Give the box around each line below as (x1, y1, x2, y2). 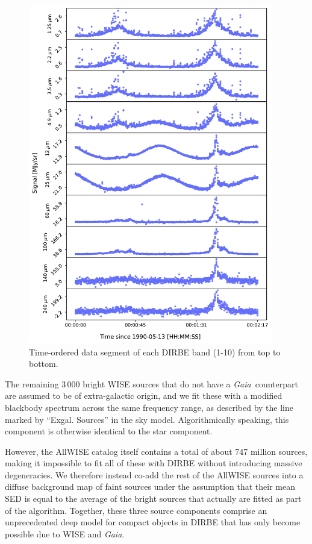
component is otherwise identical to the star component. (5, 425, 213, 437)
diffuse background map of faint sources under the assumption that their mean (5, 480, 296, 493)
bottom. (29, 357, 58, 370)
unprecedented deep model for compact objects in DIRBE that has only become (5, 516, 301, 528)
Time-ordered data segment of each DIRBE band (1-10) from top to (29, 345, 281, 358)
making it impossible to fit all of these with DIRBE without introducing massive (5, 457, 302, 469)
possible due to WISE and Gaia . (5, 527, 125, 540)
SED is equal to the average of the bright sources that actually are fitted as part (5, 492, 302, 505)
